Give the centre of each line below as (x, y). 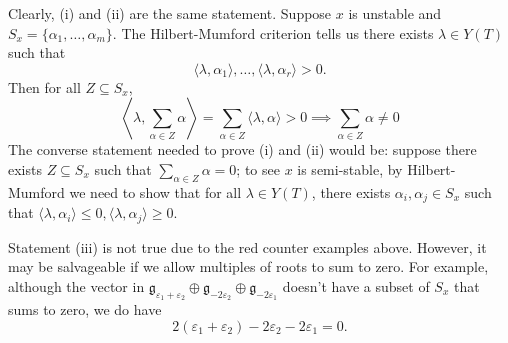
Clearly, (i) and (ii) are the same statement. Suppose (170, 13)
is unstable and (395, 13)
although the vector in (76, 285)
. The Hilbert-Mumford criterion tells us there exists (273, 32)
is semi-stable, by (350, 168)
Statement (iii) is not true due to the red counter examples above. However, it (247, 246)
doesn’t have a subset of (356, 285)
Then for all (44, 86)
